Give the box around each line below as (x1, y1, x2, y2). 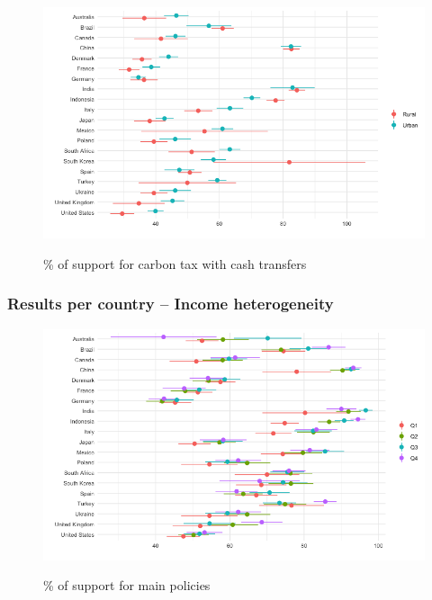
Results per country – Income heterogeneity (7, 292, 334, 315)
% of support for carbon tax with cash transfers (43, 254, 307, 273)
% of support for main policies (43, 576, 211, 595)
